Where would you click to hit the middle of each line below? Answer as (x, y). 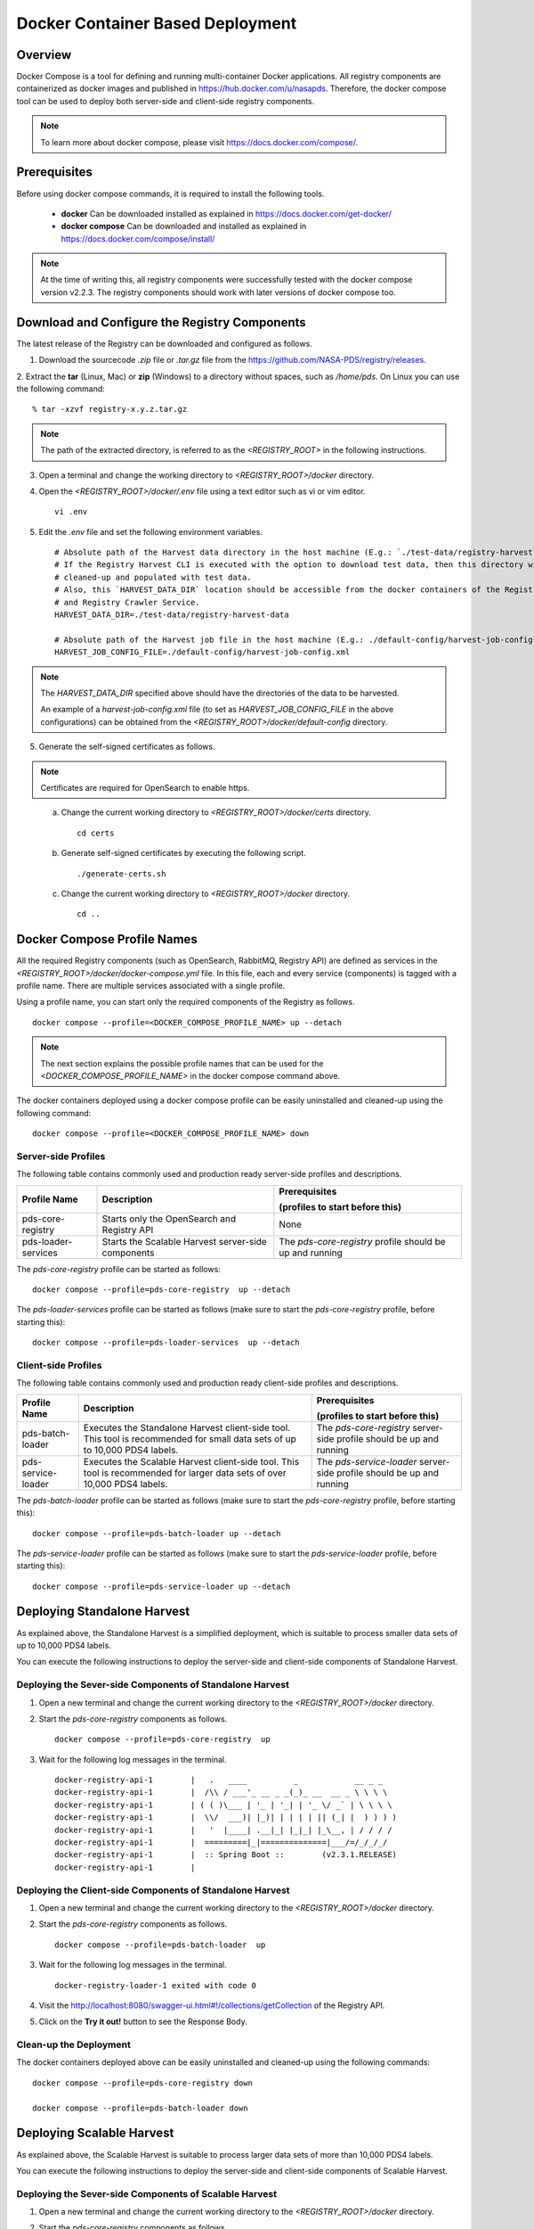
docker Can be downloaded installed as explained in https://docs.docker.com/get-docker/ (226, 213)
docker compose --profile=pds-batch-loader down (140, 2108)
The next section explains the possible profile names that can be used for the (182, 1063)
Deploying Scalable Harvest (95, 2133)
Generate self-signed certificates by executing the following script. (183, 853)
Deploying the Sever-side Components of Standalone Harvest (153, 1685)
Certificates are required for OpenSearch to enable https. (145, 787)
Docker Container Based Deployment (157, 23)
